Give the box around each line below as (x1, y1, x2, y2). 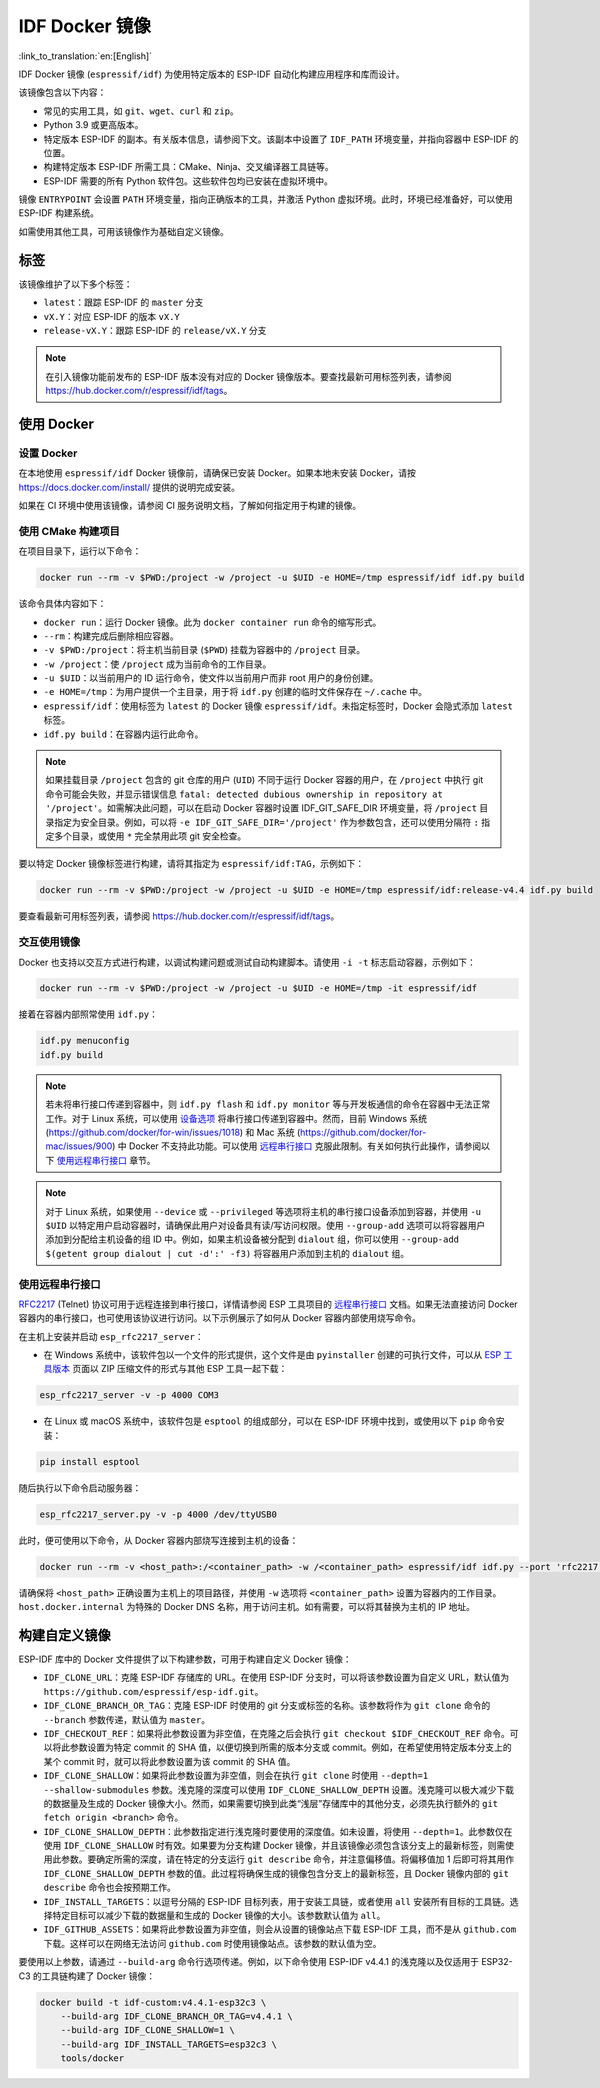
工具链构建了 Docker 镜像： (41, 1970, 155, 1982)
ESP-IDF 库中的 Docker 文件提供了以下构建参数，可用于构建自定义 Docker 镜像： (18, 1653, 352, 1665)
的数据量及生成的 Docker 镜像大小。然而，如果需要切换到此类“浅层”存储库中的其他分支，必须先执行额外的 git (43, 1797, 499, 1809)
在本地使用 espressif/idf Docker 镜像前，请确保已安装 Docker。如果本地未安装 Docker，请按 (18, 467, 417, 479)
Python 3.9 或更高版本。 (43, 119, 144, 131)
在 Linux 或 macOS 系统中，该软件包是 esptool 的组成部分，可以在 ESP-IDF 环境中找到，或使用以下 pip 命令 (43, 1415, 497, 1427)
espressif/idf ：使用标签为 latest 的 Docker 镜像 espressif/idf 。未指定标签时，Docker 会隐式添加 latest (43, 700, 514, 712)
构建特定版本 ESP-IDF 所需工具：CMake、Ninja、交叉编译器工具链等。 (43, 161, 334, 173)
